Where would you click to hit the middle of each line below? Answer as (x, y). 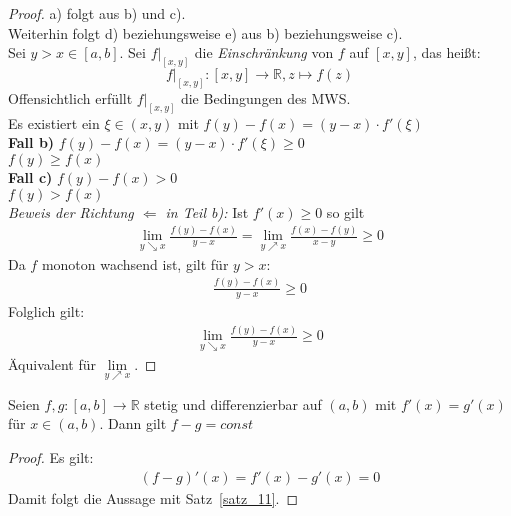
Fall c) (30, 176)
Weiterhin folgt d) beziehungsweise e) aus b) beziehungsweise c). (205, 32)
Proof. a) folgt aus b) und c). (97, 13)
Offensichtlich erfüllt (70, 97)
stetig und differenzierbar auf (233, 403)
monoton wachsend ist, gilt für (135, 263)
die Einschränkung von (264, 52)
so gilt (345, 211)
